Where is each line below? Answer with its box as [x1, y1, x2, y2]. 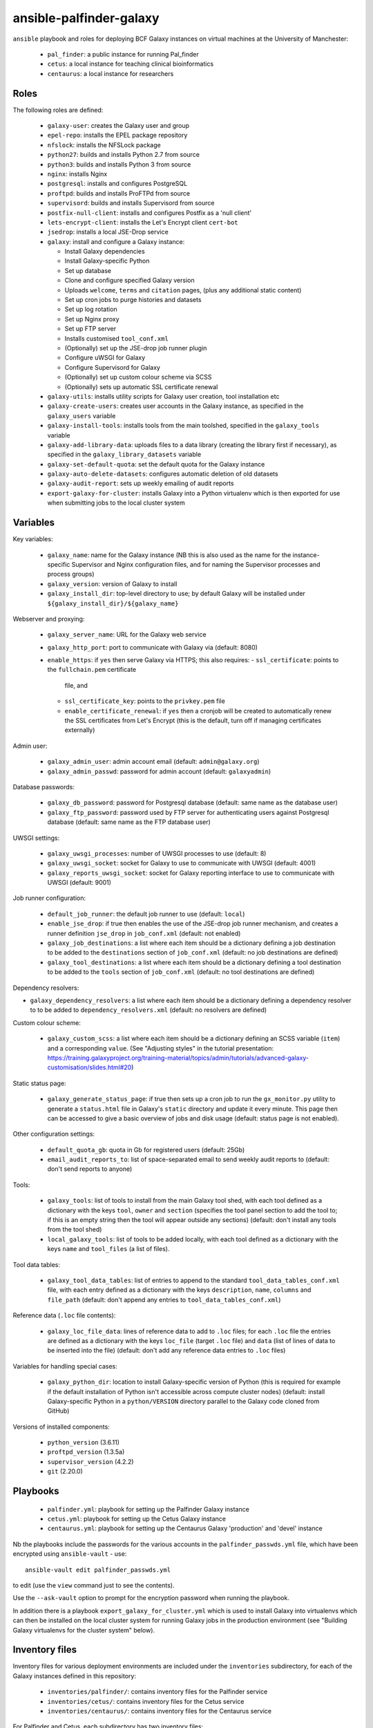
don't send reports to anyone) [47, 1165, 133, 1173]
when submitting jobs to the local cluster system [47, 498, 186, 507]
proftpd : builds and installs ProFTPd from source [47, 189, 190, 197]
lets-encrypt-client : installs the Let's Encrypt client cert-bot [47, 218, 238, 226]
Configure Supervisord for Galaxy [64, 363, 160, 371]
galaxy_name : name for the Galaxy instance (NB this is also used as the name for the [47, 550, 291, 559]
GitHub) [47, 1407, 70, 1415]
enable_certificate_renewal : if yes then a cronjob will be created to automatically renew [64, 706, 332, 715]
